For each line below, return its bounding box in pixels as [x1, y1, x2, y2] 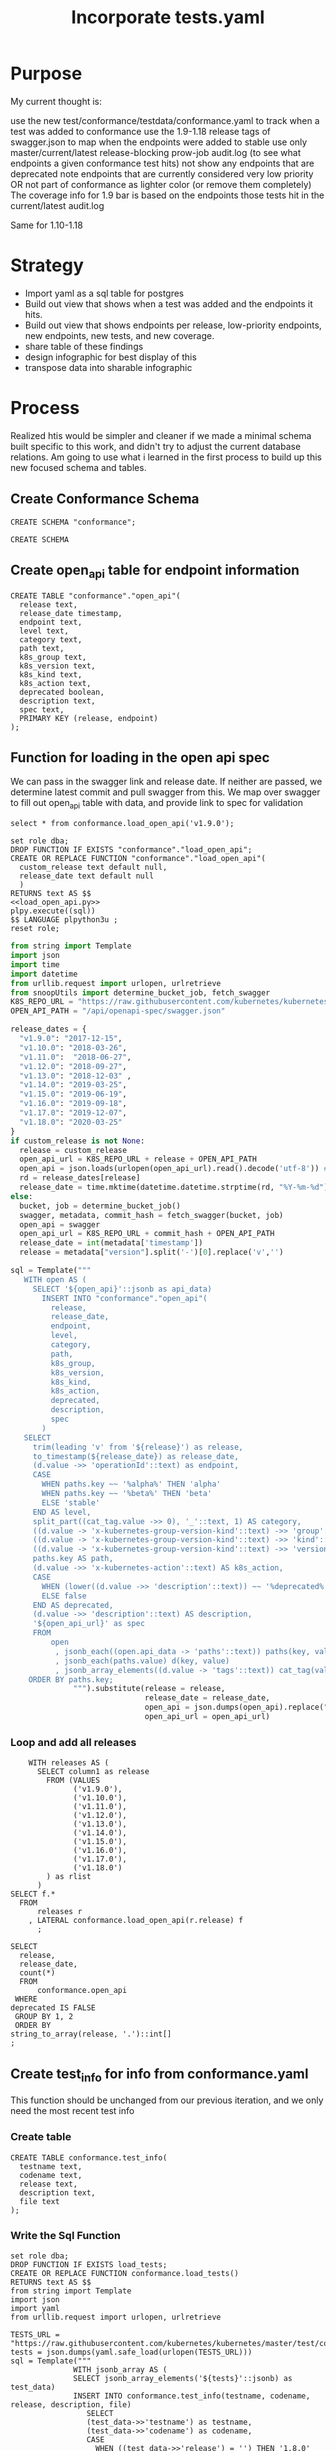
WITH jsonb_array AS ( [73, 2364, 168, 2375]
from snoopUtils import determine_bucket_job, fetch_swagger [10, 987, 271, 998]
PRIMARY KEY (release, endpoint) [19, 713, 159, 723]
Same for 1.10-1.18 [10, 219, 83, 231]
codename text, [19, 2170, 83, 2180]
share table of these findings [24, 340, 144, 352]
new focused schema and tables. [10, 461, 147, 473]
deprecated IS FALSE [10, 2003, 97, 2013]
